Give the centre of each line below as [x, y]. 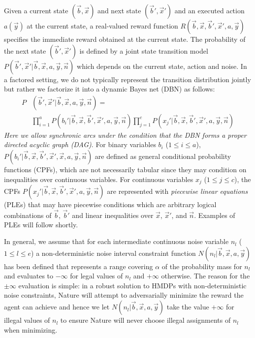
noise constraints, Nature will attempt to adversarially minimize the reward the [124, 295]
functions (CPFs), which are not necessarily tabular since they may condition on [125, 169]
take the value [188, 307]
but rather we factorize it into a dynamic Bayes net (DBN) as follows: [110, 89]
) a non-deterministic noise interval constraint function [113, 253]
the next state [25, 50]
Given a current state [36, 10]
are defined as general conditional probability [163, 156]
